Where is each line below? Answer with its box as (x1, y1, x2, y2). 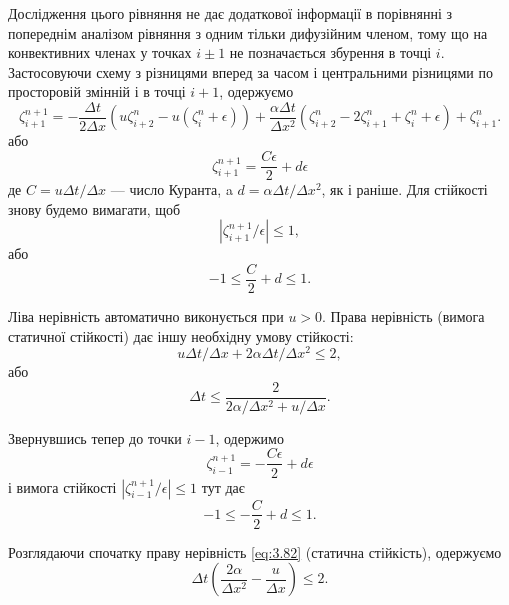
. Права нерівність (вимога (322, 305, 485, 326)
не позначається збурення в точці (229, 42, 432, 63)
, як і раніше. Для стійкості (321, 179, 488, 200)
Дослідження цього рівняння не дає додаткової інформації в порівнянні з (8, 3, 453, 23)
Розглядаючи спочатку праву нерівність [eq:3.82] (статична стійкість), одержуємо (8, 541, 502, 562)
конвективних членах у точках (8, 42, 192, 63)
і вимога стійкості (8, 476, 117, 497)
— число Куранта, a (110, 179, 233, 200)
